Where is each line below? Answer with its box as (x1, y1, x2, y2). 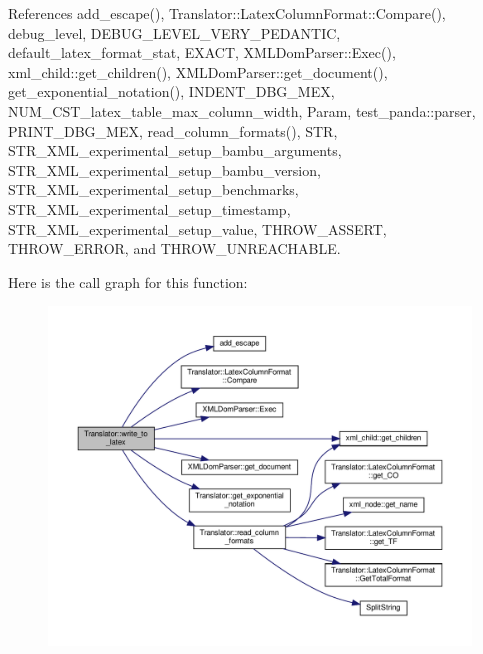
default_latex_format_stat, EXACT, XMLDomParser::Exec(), (8, 42, 396, 63)
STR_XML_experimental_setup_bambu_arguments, (8, 140, 342, 161)
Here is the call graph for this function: (8, 271, 248, 292)
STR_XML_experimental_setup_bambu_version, (8, 159, 321, 180)
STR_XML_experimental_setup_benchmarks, (8, 179, 299, 200)
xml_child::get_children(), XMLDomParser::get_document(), (8, 61, 388, 82)
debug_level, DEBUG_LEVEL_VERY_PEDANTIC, (8, 22, 341, 43)
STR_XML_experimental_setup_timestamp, (8, 198, 291, 219)
